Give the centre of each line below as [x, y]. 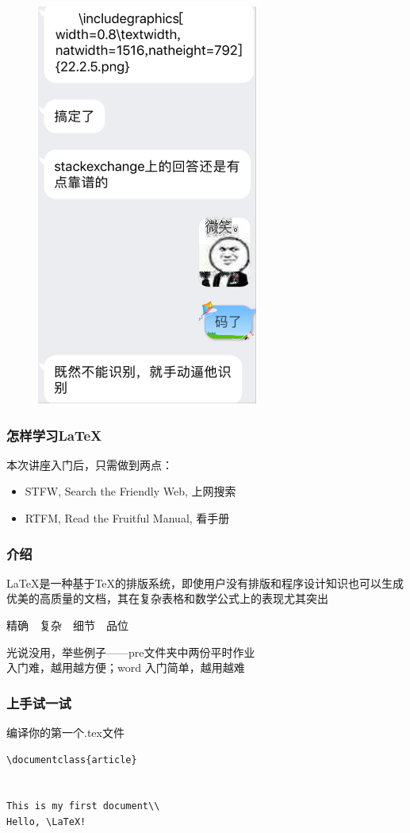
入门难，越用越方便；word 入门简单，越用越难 [126, 667]
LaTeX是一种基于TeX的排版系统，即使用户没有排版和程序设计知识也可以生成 [205, 582]
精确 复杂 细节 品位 [67, 625]
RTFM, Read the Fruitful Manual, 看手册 [127, 518]
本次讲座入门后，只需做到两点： [90, 464]
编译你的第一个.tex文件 [65, 733]
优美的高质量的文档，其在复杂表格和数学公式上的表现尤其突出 [167, 598]
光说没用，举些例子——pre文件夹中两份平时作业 [131, 652]
